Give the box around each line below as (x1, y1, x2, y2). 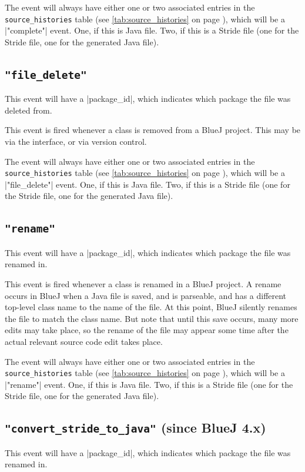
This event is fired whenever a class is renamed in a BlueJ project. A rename (5, 278, 281, 290)
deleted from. (5, 104, 52, 116)
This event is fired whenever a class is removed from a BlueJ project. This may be (5, 124, 301, 136)
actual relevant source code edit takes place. (5, 335, 163, 347)
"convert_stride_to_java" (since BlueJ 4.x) (5, 418, 266, 437)
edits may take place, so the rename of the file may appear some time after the (5, 324, 289, 336)
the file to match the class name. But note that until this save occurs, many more (5, 312, 299, 324)
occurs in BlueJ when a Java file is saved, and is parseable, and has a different (5, 289, 287, 301)
